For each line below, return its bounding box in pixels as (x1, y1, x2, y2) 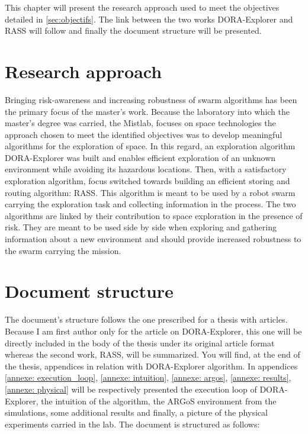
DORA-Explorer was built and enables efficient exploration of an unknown (5, 151, 276, 163)
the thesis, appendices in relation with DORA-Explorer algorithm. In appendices (5, 359, 298, 372)
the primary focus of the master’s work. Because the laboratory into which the (5, 105, 290, 117)
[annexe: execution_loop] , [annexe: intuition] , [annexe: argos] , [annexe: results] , (5, 371, 291, 384)
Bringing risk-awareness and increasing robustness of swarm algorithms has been (5, 93, 297, 105)
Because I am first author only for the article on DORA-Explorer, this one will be (5, 324, 302, 337)
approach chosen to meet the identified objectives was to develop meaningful (5, 128, 283, 140)
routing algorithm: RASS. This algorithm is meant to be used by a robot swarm (5, 186, 296, 198)
